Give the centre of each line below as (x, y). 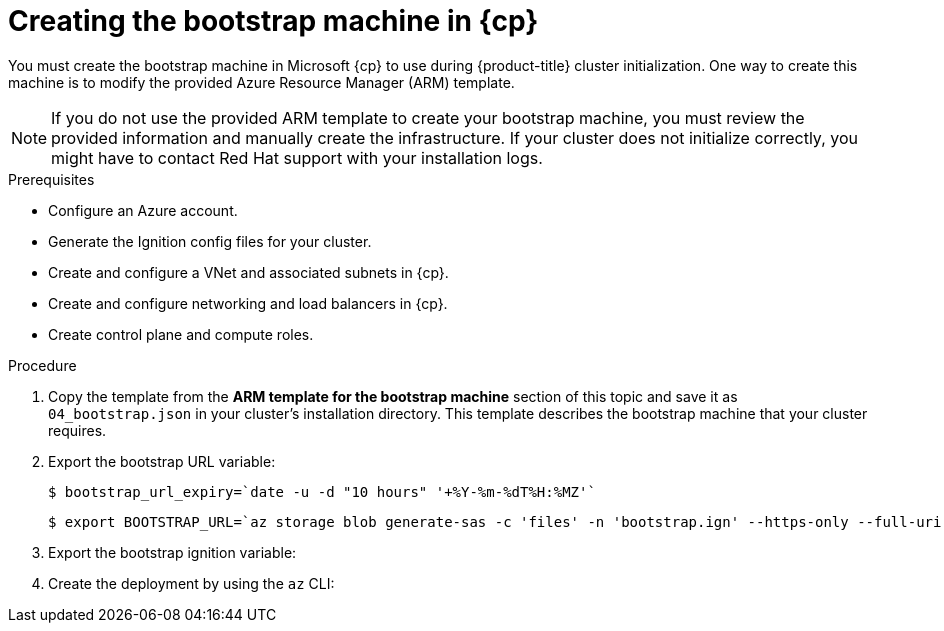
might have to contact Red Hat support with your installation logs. (297, 157)
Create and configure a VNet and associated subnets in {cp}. (248, 272)
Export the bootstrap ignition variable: (172, 552)
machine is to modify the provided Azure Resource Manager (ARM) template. (261, 82)
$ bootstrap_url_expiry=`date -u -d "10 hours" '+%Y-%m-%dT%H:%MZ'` (322, 491)
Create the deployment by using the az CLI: (191, 583)
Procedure (42, 365)
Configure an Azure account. (143, 210)
